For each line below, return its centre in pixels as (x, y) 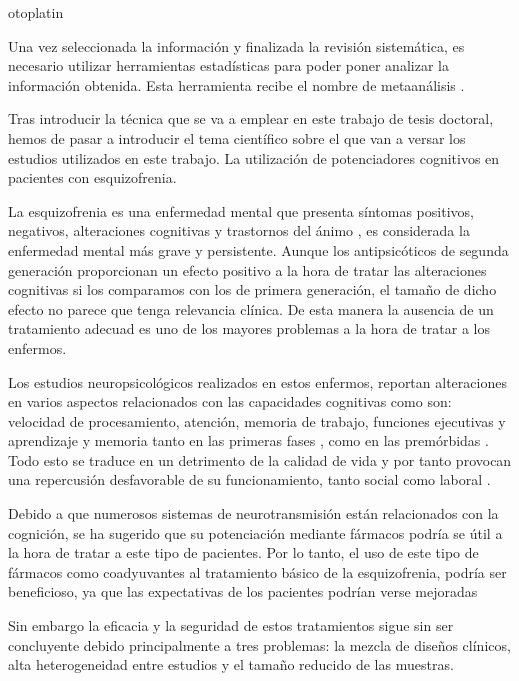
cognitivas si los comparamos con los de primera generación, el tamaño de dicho (252, 289)
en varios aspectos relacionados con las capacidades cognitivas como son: (230, 401)
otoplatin (36, 12)
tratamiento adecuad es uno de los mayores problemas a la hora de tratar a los (249, 328)
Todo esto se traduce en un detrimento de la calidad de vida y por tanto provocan (260, 459)
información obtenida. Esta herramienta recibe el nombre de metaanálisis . (236, 84)
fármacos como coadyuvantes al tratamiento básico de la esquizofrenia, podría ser (257, 571)
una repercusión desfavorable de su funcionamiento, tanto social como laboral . (249, 479)
